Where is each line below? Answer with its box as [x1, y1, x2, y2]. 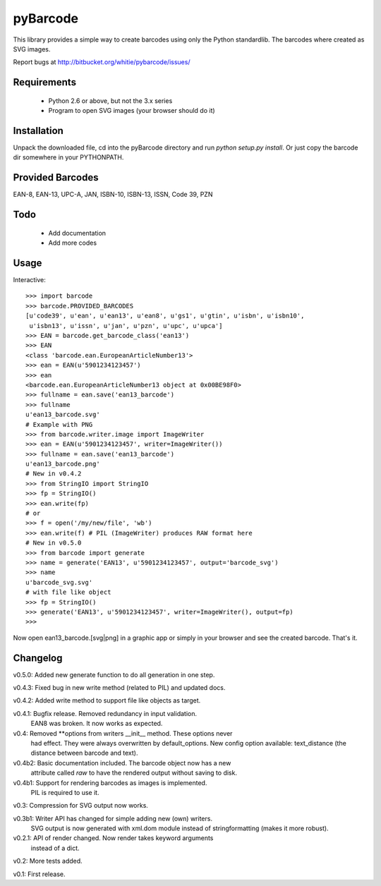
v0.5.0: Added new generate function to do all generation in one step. [13, 670, 215, 679]
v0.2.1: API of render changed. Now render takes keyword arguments [13, 834, 214, 842]
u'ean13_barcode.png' [25, 460, 100, 468]
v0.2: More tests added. [13, 857, 83, 866]
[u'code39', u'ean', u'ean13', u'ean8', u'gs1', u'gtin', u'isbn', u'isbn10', [25, 312, 305, 320]
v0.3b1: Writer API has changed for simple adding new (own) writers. [13, 814, 213, 823]
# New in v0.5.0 [25, 539, 82, 547]
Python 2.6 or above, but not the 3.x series [48, 96, 173, 105]
